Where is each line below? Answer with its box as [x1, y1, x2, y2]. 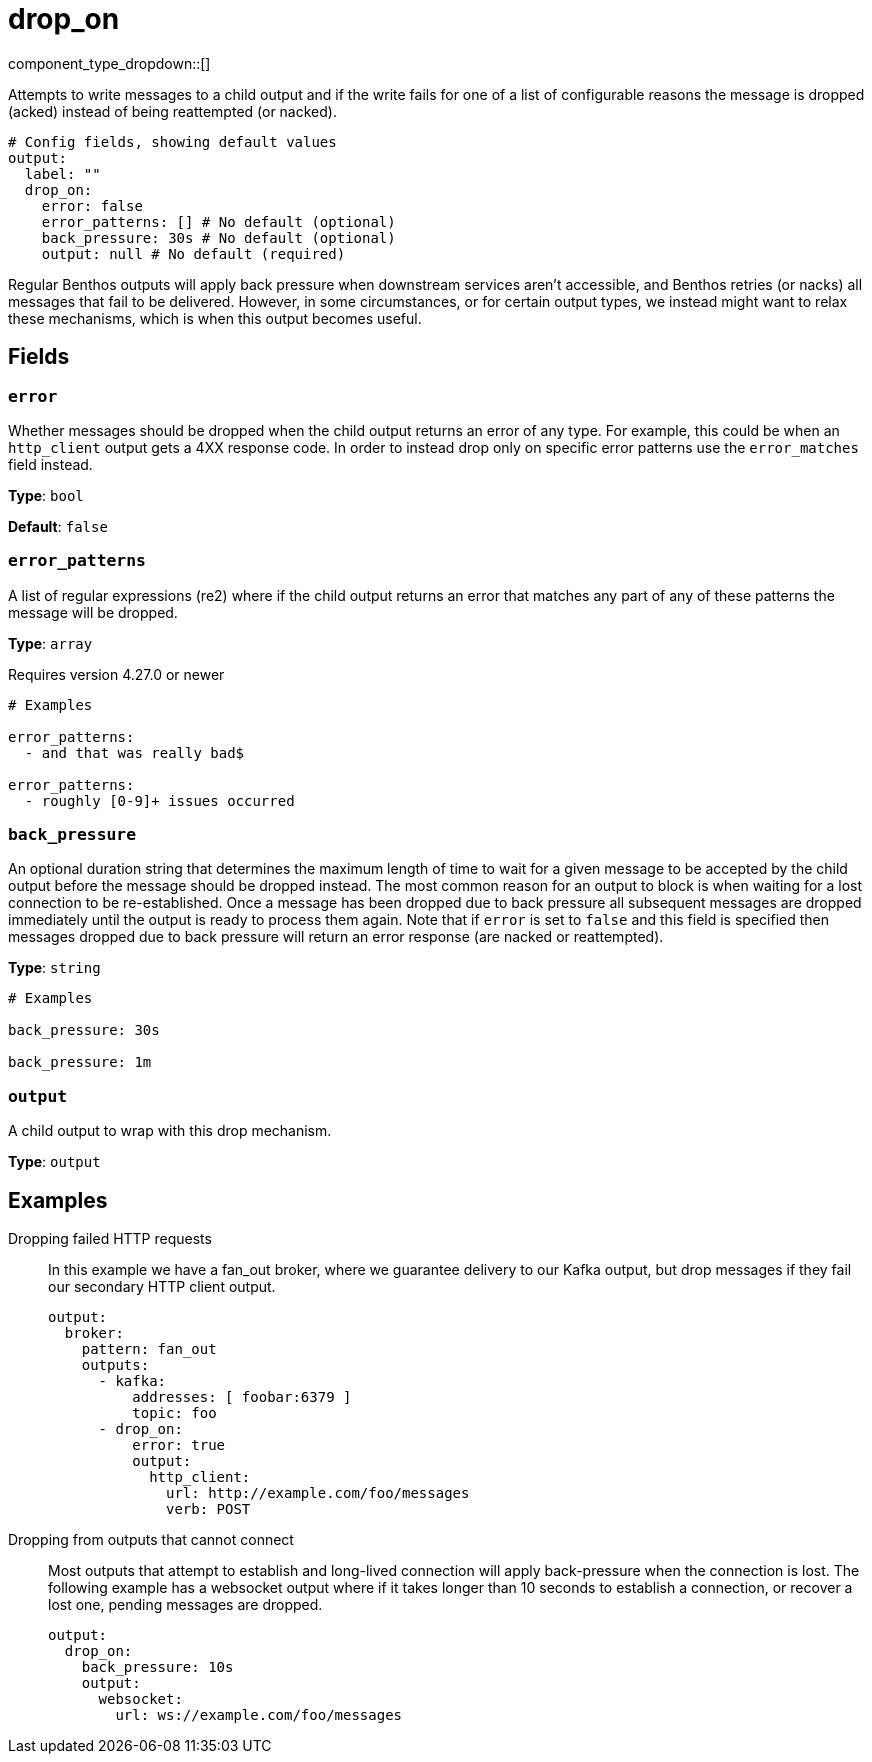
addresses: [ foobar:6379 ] [132, 1389, 352, 1406]
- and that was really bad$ [24, 744, 245, 761]
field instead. [8, 455, 93, 473]
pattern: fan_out [81, 1341, 217, 1358]
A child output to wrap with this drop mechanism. [8, 1122, 332, 1140]
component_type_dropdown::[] [8, 54, 211, 72]
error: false [41, 197, 143, 214]
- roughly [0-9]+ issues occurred [24, 792, 295, 809]
